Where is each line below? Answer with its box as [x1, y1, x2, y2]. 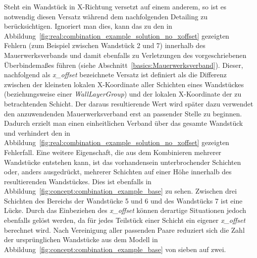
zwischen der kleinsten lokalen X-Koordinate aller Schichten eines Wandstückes [4, 79, 244, 89]
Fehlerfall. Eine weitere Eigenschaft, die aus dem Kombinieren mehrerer [4, 147, 221, 157]
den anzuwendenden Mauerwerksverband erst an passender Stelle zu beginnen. [4, 108, 242, 118]
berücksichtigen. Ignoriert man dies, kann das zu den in [4, 21, 172, 31]
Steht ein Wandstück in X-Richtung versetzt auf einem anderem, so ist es [4, 1, 227, 11]
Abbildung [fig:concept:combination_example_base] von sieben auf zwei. [4, 244, 226, 254]
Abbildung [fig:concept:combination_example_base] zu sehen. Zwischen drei [4, 186, 237, 196]
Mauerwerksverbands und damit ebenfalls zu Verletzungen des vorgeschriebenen [4, 50, 247, 60]
